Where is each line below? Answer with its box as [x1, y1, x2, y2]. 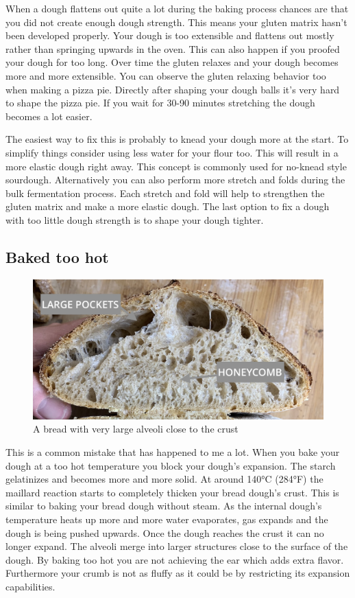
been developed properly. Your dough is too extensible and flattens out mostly [5, 28, 334, 43]
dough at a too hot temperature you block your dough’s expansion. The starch [5, 458, 336, 472]
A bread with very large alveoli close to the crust [33, 422, 238, 436]
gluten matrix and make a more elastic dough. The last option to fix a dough [5, 199, 330, 214]
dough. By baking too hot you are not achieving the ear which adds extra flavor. [5, 552, 344, 566]
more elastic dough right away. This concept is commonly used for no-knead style [5, 159, 347, 173]
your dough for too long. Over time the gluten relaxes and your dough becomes [5, 55, 339, 69]
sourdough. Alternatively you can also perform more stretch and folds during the [5, 172, 345, 187]
